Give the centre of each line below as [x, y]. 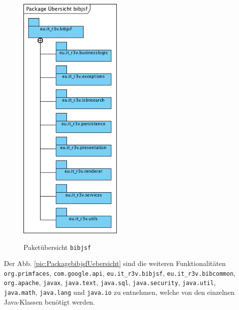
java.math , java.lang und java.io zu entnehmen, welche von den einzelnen [119, 292]
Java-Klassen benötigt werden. [50, 301]
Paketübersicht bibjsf [57, 247]
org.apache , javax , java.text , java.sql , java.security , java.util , [110, 282]
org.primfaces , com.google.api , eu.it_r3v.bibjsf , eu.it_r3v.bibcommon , [120, 273]
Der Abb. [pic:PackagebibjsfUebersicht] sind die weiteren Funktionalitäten [115, 263]
